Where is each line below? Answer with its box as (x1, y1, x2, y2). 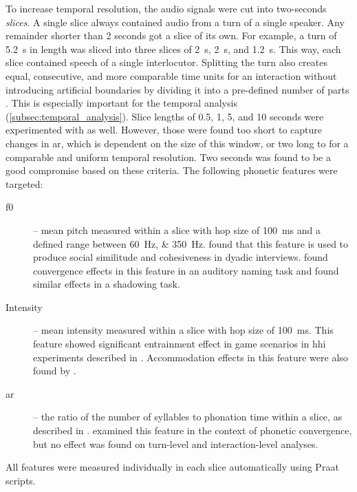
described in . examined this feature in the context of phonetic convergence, (33, 423, 352, 438)
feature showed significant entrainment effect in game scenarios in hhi (33, 336, 326, 351)
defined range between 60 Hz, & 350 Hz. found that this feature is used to (33, 236, 349, 250)
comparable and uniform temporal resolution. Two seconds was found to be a (6, 149, 331, 164)
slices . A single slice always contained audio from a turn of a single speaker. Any (6, 14, 345, 29)
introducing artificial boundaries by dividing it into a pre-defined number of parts (6, 82, 349, 96)
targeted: (6, 176, 43, 191)
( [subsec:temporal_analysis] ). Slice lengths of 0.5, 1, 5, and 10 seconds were (6, 109, 324, 123)
